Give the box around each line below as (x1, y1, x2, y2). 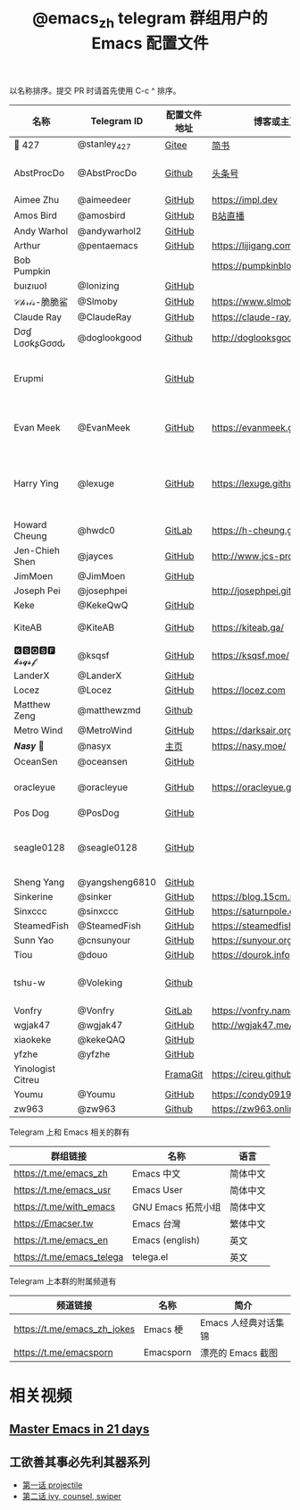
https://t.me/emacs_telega (13, 1250, 124, 1263)
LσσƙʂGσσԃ (13, 337, 66, 349)
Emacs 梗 (143, 1323, 184, 1336)
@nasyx (77, 739, 112, 751)
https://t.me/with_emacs (13, 1200, 116, 1212)
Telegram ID (90, 114, 144, 127)
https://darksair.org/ (211, 724, 296, 736)
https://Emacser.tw (13, 1217, 94, 1229)
